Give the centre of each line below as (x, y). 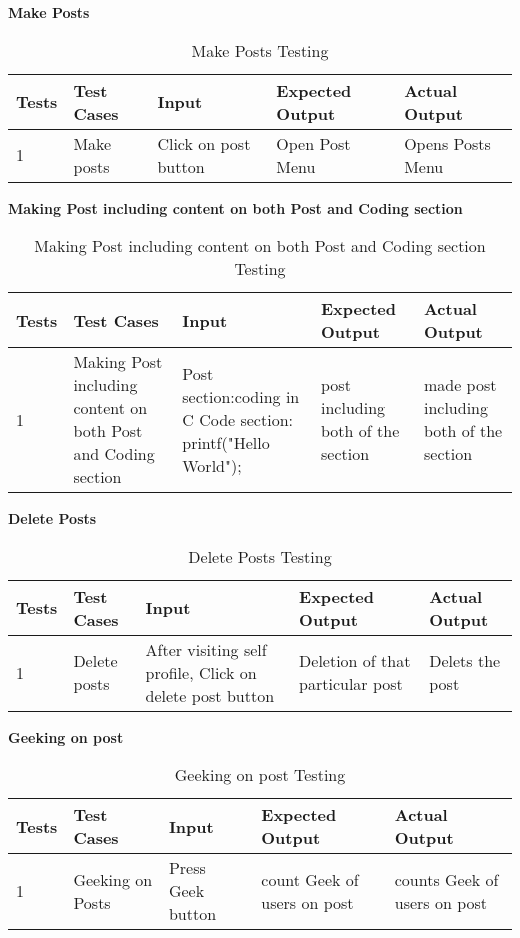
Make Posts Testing (260, 50)
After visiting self (206, 649)
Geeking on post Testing (260, 775)
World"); (212, 465)
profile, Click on (201, 672)
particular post (351, 684)
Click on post (204, 143)
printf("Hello (226, 442)
